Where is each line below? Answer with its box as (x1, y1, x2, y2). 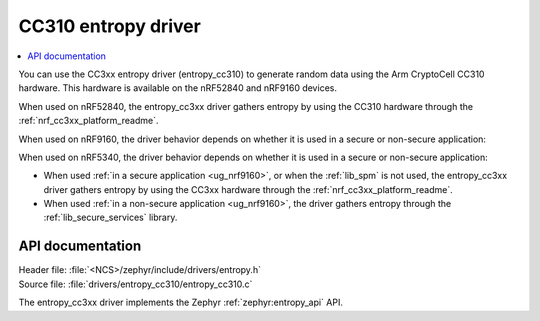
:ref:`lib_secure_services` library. (43, 211, 178, 224)
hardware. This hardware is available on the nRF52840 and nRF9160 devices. (18, 82, 337, 94)
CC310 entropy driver (18, 15, 202, 37)
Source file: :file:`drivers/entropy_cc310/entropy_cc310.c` (18, 278, 253, 290)
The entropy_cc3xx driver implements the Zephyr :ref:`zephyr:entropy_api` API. (18, 296, 344, 309)
